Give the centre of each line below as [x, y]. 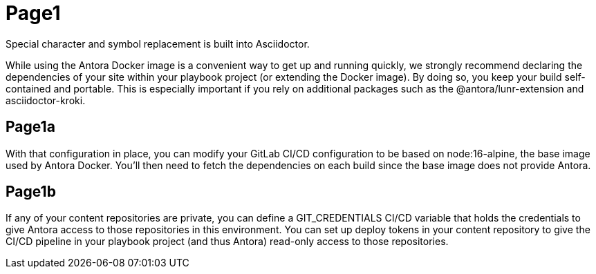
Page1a [30, 127]
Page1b [31, 192]
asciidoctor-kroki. [46, 100]
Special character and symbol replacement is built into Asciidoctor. [158, 43]
